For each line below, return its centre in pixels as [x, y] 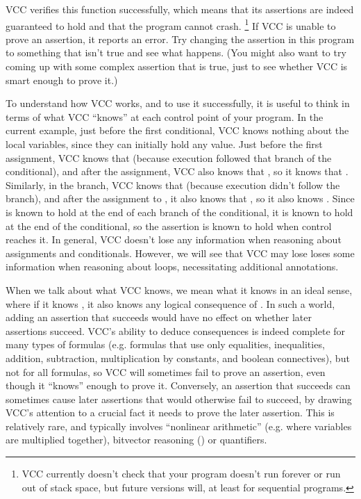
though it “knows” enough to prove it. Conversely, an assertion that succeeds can [178, 385]
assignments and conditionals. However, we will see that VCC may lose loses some [180, 253]
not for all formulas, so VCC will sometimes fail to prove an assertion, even [166, 371]
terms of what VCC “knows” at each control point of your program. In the [165, 116]
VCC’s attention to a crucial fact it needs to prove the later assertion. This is [170, 412]
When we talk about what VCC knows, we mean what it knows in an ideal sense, [179, 289]
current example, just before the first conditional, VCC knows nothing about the [177, 130]
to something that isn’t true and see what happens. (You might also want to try [176, 52]
